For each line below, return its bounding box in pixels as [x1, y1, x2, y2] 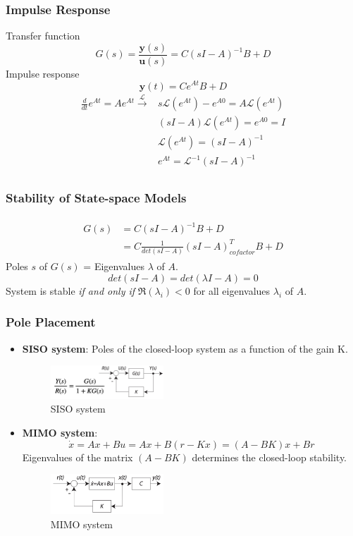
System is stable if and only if [6, 283, 135, 298]
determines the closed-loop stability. [192, 449, 347, 464]
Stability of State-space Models [6, 189, 187, 207]
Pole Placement [6, 313, 96, 331]
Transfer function [6, 28, 80, 43]
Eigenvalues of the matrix [22, 449, 133, 464]
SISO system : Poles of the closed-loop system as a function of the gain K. [22, 341, 348, 355]
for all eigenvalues [193, 283, 271, 298]
